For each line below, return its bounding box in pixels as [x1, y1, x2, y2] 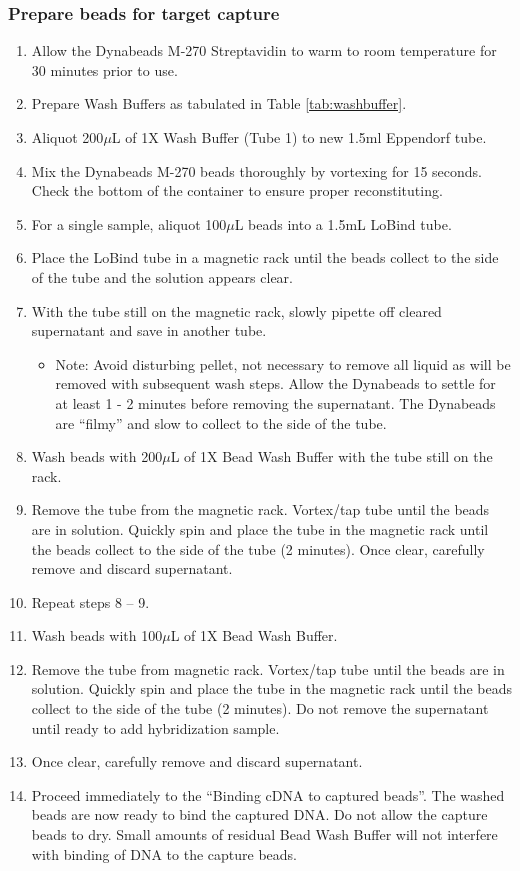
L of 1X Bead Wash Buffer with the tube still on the [170, 446, 493, 467]
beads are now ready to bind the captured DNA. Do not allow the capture [31, 804, 488, 825]
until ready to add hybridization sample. [31, 717, 280, 738]
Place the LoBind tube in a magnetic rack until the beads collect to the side [31, 247, 499, 268]
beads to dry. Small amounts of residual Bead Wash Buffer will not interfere [31, 824, 498, 845]
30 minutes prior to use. [31, 59, 178, 80]
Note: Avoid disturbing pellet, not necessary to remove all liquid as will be [55, 353, 511, 374]
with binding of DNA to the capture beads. [31, 843, 297, 864]
